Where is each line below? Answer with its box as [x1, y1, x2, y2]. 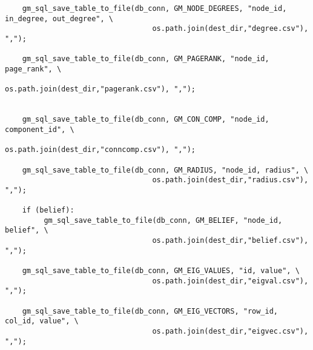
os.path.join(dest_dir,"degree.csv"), [152, 24, 309, 33]
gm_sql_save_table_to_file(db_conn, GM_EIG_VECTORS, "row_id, [22, 306, 278, 315]
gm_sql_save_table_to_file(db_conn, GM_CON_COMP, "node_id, [22, 115, 269, 124]
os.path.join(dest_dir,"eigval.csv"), [152, 276, 309, 285]
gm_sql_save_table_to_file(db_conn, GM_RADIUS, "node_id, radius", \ [22, 165, 309, 174]
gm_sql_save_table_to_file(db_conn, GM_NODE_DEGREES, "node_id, [22, 4, 287, 13]
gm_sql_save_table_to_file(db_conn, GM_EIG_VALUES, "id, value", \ [22, 266, 300, 276]
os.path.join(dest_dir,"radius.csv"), [152, 176, 309, 185]
